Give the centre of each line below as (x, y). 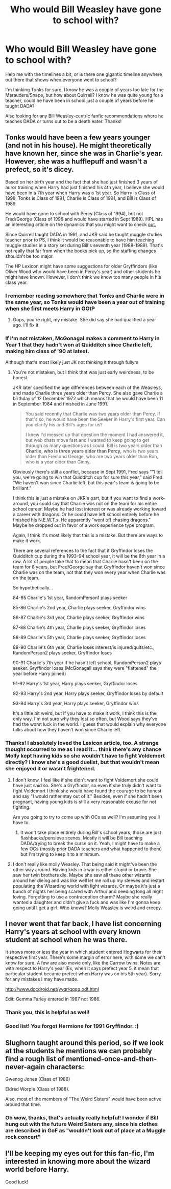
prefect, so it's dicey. (40, 169)
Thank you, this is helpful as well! (47, 1012)
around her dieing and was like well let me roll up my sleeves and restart (89, 880)
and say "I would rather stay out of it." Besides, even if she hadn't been (87, 796)
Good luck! (17, 1182)
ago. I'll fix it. (26, 325)
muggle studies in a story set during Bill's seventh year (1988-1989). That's (84, 245)
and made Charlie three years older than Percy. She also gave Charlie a (88, 393)
